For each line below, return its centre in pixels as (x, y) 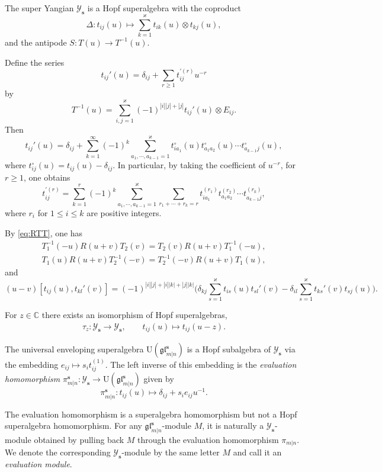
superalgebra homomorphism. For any (73, 426)
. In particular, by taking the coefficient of (189, 165)
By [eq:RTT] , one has (44, 232)
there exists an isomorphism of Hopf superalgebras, (134, 314)
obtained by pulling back (79, 439)
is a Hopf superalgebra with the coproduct (164, 8)
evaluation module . (38, 464)
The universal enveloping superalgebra (74, 349)
